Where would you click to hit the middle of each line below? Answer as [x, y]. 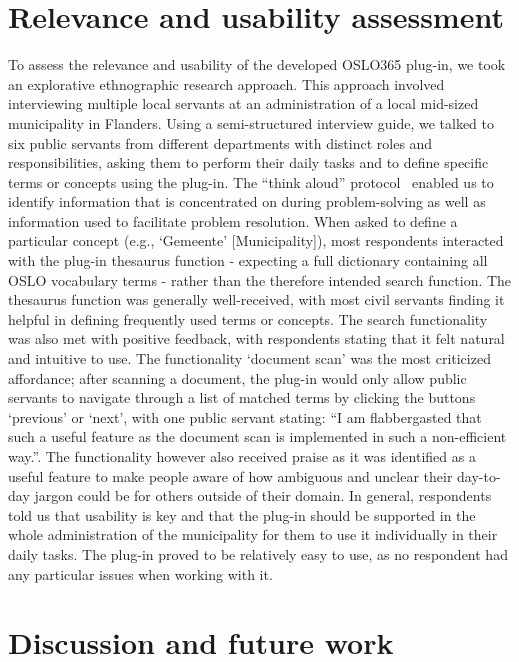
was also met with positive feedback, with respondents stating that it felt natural [256, 338]
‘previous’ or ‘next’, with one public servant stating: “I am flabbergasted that [245, 416]
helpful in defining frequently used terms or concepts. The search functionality [248, 318]
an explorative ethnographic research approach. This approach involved [226, 83]
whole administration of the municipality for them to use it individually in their [253, 534]
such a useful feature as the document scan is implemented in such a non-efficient [257, 436]
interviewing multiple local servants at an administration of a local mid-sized [243, 103]
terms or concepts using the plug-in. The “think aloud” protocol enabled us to [251, 181]
